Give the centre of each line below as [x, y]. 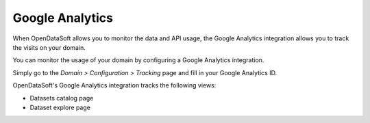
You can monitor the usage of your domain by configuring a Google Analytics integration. [138, 60]
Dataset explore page [60, 107]
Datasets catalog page [62, 98]
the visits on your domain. [49, 47]
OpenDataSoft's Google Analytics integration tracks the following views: [114, 85]
